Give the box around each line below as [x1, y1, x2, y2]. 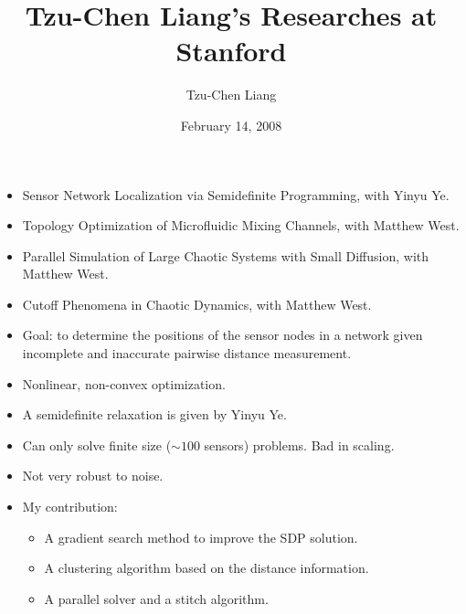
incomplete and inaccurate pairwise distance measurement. [22, 344, 352, 363]
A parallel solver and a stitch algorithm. [44, 588, 269, 608]
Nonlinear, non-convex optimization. [22, 374, 226, 393]
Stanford [175, 32, 287, 69]
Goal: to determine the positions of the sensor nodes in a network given [22, 325, 423, 344]
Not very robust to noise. [22, 466, 164, 485]
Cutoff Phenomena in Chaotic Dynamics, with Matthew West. [22, 294, 372, 313]
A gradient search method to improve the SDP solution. [44, 527, 358, 546]
